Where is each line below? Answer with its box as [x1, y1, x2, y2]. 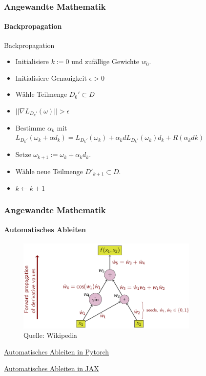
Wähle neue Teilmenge [15, 166, 83, 176]
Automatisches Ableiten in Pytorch [4, 347, 109, 357]
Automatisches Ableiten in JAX [4, 363, 99, 373]
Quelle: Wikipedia [23, 330, 78, 340]
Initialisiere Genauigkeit [15, 72, 87, 83]
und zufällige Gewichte [71, 56, 140, 66]
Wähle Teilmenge [15, 89, 67, 99]
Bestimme [15, 122, 45, 133]
